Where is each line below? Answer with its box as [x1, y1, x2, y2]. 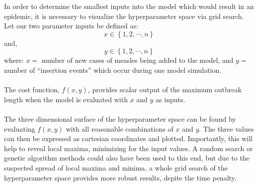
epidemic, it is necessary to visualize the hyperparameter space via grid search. [4, 10, 244, 21]
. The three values [199, 123, 254, 134]
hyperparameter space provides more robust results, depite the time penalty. [4, 172, 237, 183]
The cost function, [4, 84, 60, 95]
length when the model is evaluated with [4, 94, 128, 104]
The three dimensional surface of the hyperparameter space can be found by [4, 113, 236, 124]
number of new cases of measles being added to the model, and [41, 55, 234, 65]
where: [4, 55, 24, 65]
